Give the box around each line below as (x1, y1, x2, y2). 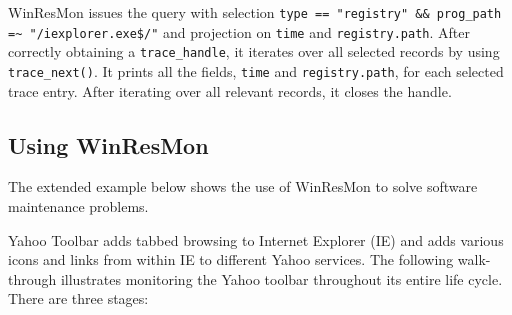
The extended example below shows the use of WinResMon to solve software (8, 176, 478, 197)
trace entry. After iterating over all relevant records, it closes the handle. (8, 80, 452, 101)
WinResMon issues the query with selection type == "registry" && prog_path (8, 2, 502, 22)
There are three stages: (8, 288, 149, 309)
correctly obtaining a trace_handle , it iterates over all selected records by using (8, 41, 500, 62)
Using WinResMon (8, 129, 209, 160)
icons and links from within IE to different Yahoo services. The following (8, 249, 454, 270)
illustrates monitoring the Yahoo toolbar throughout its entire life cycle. (60, 268, 503, 289)
